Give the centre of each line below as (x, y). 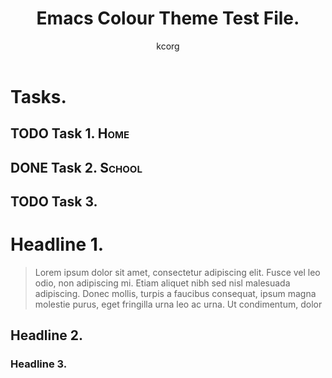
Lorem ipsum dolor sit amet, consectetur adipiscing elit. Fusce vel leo (177, 273)
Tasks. (38, 96)
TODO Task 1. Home (70, 133)
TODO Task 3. (54, 202)
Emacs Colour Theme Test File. (168, 18)
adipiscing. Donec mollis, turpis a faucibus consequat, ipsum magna (175, 294)
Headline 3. (39, 364)
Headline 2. (47, 335)
